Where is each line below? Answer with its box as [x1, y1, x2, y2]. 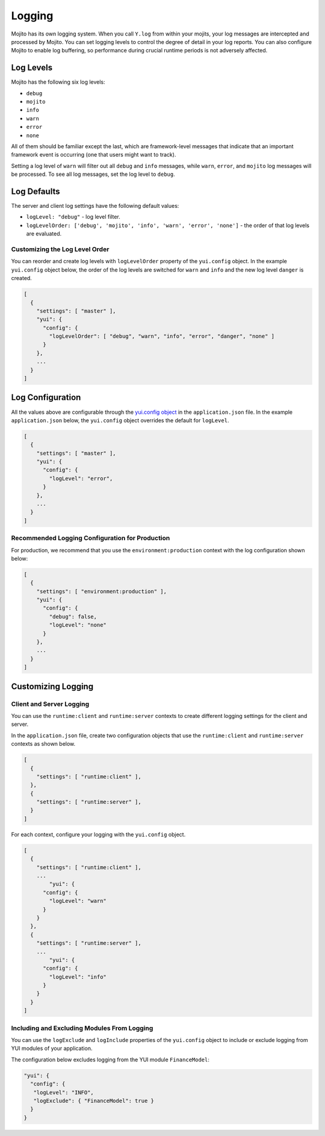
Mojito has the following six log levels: [11, 78, 105, 86]
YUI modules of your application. [11, 1045, 93, 1052]
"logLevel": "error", [49, 475, 113, 482]
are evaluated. [26, 230, 62, 237]
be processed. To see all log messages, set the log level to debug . [11, 170, 175, 178]
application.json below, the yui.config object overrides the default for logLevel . [11, 416, 229, 424]
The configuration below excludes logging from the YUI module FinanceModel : [11, 1056, 210, 1063]
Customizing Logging [11, 681, 93, 691]
